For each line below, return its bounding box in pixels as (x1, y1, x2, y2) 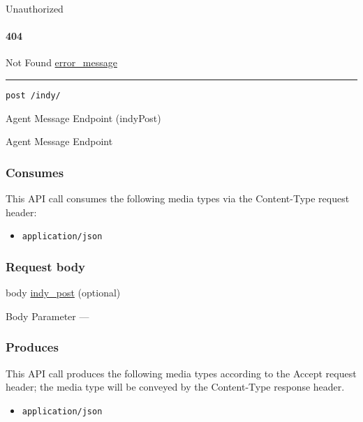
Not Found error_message (6, 55, 117, 70)
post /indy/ (6, 90, 61, 100)
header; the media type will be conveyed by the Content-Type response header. (6, 379, 345, 394)
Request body (6, 257, 86, 275)
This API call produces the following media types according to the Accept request (6, 366, 357, 380)
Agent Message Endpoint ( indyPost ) (6, 110, 161, 125)
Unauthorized (6, 1, 64, 15)
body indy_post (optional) (6, 285, 121, 300)
